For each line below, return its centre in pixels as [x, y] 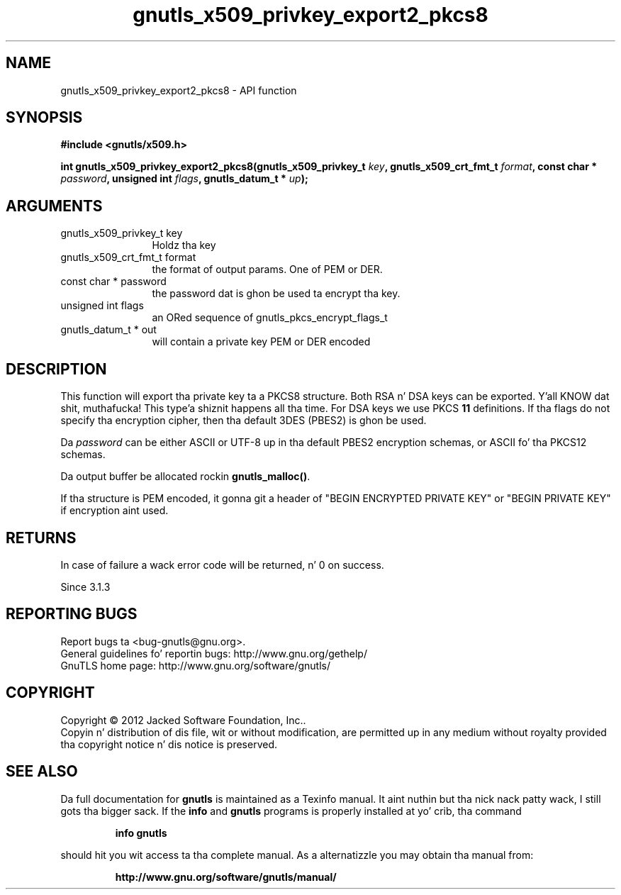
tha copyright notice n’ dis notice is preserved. [169, 744]
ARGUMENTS [54, 206]
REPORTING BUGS [72, 614]
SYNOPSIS [44, 118]
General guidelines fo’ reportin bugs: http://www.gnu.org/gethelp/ [214, 653]
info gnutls [141, 833]
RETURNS [41, 538]
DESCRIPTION [56, 369]
